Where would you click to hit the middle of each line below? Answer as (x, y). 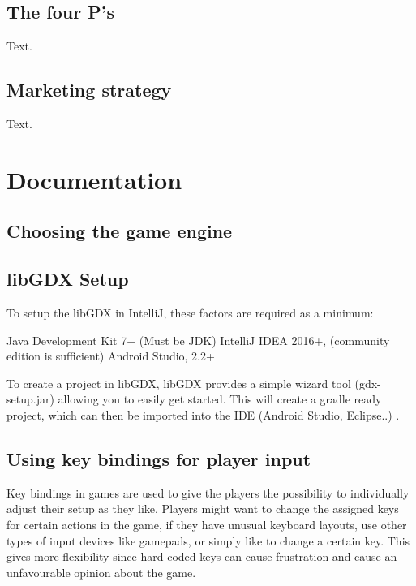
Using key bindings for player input (159, 458)
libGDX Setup (68, 279)
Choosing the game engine (120, 231)
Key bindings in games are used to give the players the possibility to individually (208, 492)
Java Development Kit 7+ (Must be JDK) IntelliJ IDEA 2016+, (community (198, 340)
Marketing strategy (89, 90)
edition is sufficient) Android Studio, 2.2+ (111, 356)
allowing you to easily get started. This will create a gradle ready (220, 399)
